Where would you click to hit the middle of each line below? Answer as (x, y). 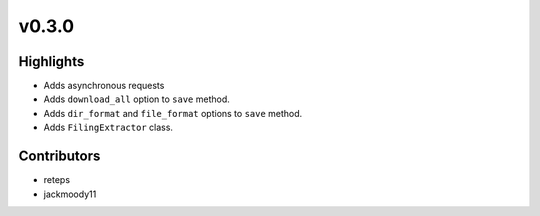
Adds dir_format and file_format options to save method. (173, 113)
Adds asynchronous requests (104, 86)
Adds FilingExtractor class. (108, 127)
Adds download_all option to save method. (136, 99)
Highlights (51, 61)
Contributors (59, 156)
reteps (56, 180)
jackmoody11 (70, 194)
